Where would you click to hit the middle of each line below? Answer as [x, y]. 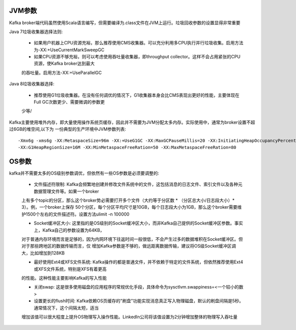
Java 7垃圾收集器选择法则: [36, 32]
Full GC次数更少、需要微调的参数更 [69, 102]
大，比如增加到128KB [43, 253]
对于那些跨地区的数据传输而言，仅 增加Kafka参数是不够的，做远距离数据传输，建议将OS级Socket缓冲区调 [129, 246]
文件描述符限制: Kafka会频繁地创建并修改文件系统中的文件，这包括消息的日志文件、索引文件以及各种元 [138, 184]
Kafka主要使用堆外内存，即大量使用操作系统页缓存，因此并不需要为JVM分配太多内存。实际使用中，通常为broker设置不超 [132, 122]
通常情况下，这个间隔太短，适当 [66, 308]
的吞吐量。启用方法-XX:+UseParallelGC [62, 73]
